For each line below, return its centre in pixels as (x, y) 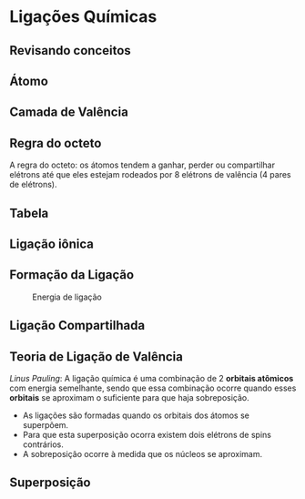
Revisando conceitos (71, 51)
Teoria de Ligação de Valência (97, 356)
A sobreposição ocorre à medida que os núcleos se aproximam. (142, 453)
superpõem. (46, 424)
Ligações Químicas (83, 17)
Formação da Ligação (72, 275)
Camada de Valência (69, 112)
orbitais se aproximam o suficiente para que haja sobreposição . (130, 397)
